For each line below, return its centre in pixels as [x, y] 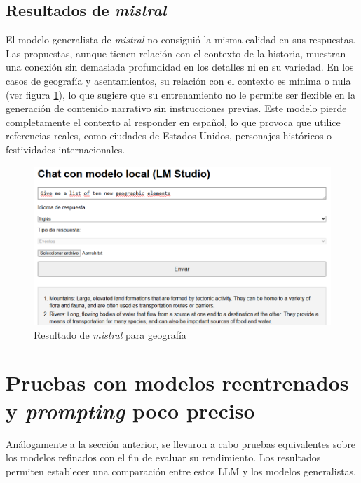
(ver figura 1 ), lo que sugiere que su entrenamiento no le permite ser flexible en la [180, 94]
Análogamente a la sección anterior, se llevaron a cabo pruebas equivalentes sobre [181, 443]
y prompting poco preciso [130, 410]
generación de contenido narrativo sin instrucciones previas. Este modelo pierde [176, 108]
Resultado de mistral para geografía [110, 334]
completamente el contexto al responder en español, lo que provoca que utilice [173, 121]
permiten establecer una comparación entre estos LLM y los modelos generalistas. [181, 471]
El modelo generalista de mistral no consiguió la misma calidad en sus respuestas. [181, 40]
